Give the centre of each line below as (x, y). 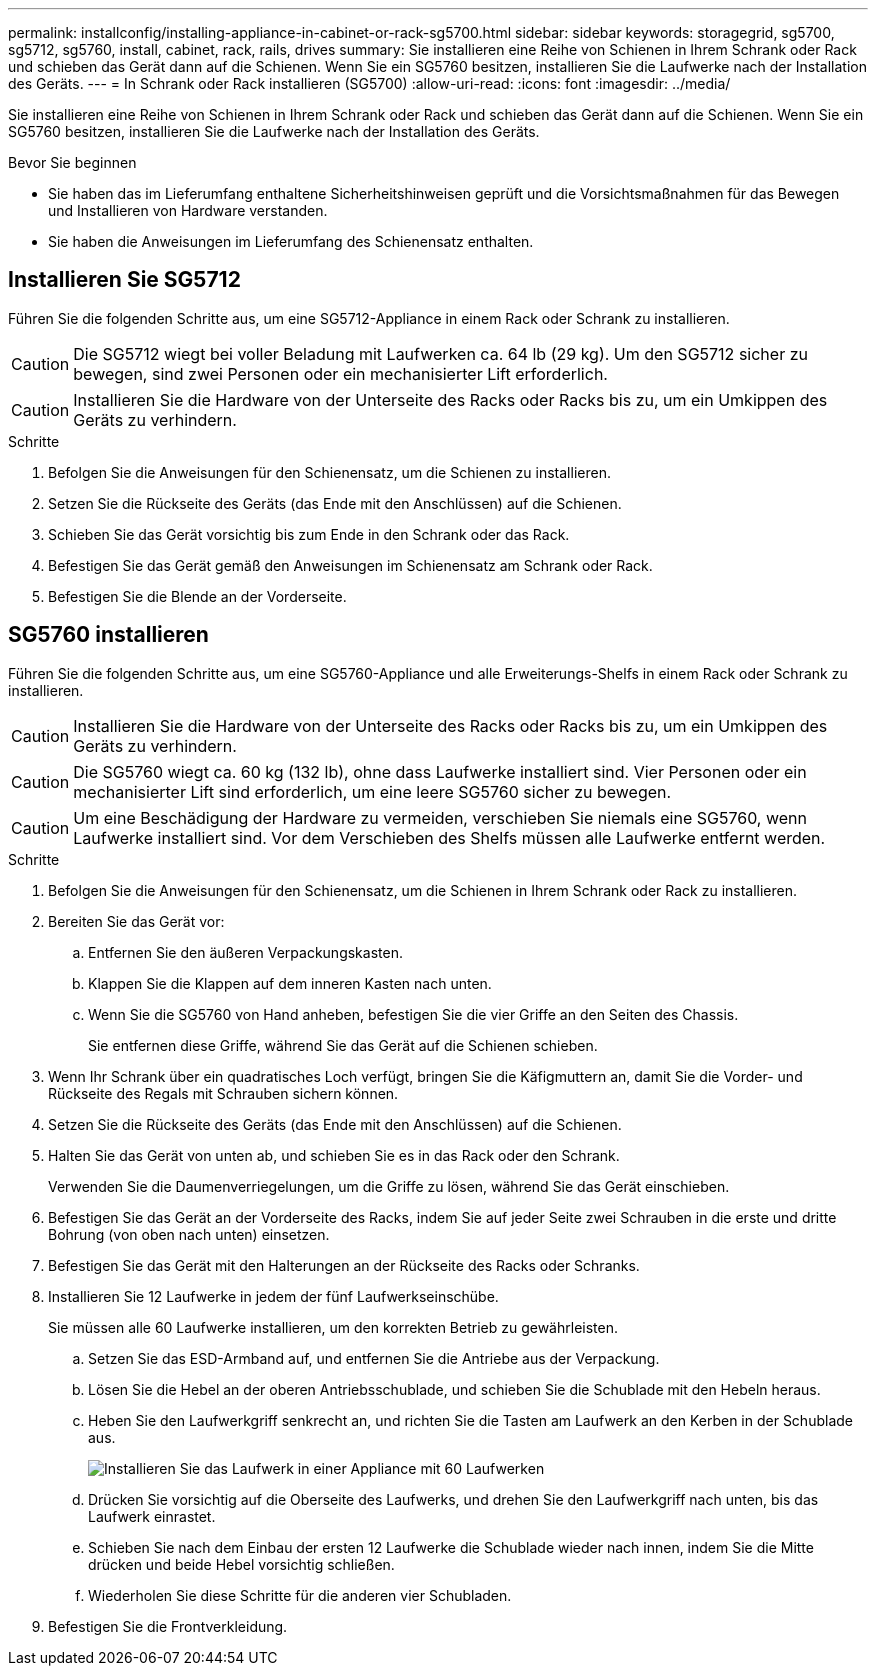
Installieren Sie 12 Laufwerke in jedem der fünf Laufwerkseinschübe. (273, 1296)
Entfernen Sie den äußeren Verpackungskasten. (245, 952)
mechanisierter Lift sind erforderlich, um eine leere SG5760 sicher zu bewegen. (372, 791)
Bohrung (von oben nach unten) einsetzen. (189, 1234)
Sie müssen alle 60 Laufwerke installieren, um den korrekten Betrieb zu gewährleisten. (333, 1327)
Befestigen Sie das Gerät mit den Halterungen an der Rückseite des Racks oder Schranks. (344, 1265)
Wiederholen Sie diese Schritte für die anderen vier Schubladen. (300, 1595)
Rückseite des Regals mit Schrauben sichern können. (223, 1093)
